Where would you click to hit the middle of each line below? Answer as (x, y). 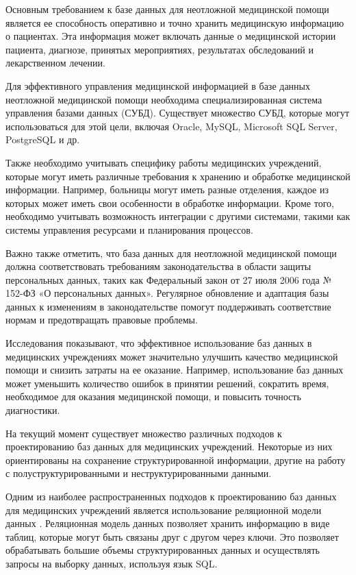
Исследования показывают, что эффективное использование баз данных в (159, 343)
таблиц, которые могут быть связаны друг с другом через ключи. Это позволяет (172, 536)
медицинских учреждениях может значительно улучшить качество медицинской (172, 356)
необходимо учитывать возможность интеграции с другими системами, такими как (178, 216)
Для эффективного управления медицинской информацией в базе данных (158, 85)
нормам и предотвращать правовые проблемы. (102, 320)
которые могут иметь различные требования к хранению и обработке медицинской (178, 176)
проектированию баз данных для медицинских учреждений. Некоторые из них (169, 446)
